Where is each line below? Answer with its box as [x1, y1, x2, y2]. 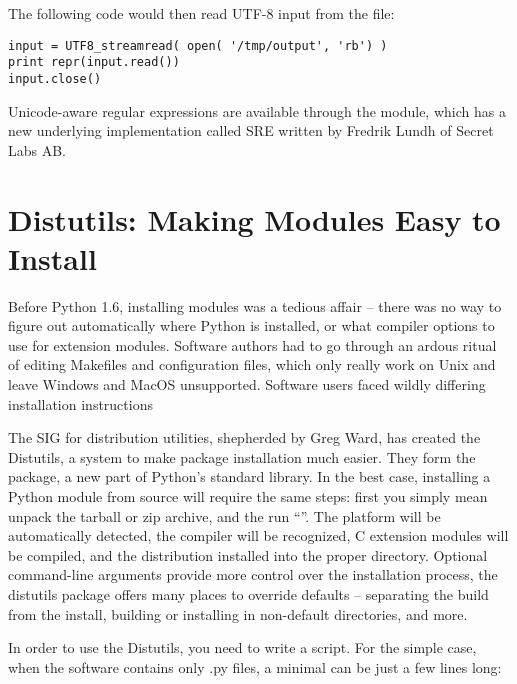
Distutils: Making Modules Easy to [8, 198, 501, 239]
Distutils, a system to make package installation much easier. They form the [8, 446, 476, 467]
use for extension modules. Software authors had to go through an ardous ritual [8, 334, 497, 355]
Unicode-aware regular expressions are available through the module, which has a [8, 100, 506, 121]
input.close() [8, 71, 102, 86]
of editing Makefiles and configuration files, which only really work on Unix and [8, 354, 496, 375]
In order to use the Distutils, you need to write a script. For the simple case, [8, 637, 477, 658]
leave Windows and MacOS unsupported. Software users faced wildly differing [8, 374, 486, 395]
